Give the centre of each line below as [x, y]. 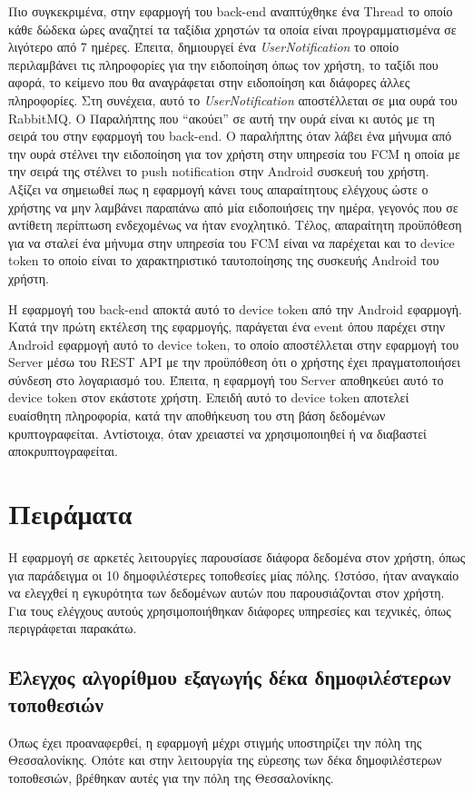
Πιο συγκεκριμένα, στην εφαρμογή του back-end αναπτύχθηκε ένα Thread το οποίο [231, 11]
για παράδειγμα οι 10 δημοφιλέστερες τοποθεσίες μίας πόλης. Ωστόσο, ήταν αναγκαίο [234, 575]
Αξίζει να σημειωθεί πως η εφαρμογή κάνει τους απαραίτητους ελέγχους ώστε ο [218, 188]
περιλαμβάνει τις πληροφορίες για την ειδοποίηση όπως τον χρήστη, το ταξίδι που [223, 64]
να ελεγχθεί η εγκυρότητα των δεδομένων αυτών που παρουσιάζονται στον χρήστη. [227, 593]
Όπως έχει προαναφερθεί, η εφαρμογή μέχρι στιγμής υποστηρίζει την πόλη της [215, 742]
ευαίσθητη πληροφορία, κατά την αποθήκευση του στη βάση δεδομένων [197, 416]
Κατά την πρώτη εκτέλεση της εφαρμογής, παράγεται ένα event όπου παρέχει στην [227, 327]
